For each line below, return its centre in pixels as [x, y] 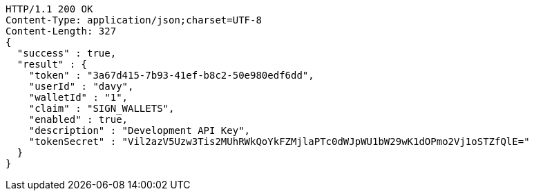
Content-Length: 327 [61, 31]
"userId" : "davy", [81, 86]
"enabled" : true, [78, 119]
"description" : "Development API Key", [140, 130]
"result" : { [52, 64]
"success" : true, [67, 53]
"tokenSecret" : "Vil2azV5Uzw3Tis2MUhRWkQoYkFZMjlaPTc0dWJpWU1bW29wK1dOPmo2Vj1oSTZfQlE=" [279, 141]
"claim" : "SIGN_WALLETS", [102, 108]
